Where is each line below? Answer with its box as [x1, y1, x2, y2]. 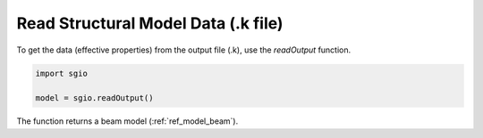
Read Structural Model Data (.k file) [16, 13, 284, 33]
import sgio [35, 68, 89, 78]
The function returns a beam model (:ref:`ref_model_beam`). [16, 116, 239, 126]
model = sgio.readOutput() [35, 93, 154, 103]
